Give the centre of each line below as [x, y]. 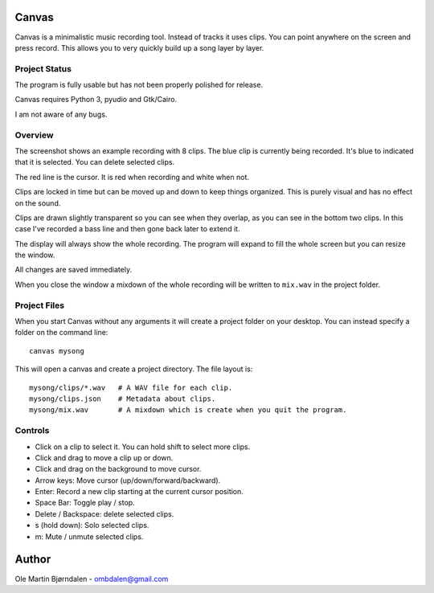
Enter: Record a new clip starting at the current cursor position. [139, 492]
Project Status [43, 68]
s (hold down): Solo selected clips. [92, 526]
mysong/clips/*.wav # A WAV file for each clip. [131, 387]
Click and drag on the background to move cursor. [118, 469]
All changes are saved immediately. [74, 270]
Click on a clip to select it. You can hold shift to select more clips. [143, 447]
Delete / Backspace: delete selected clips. [104, 513]
